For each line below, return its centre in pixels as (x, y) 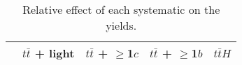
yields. (121, 25)
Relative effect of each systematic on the (121, 9)
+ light (55, 53)
